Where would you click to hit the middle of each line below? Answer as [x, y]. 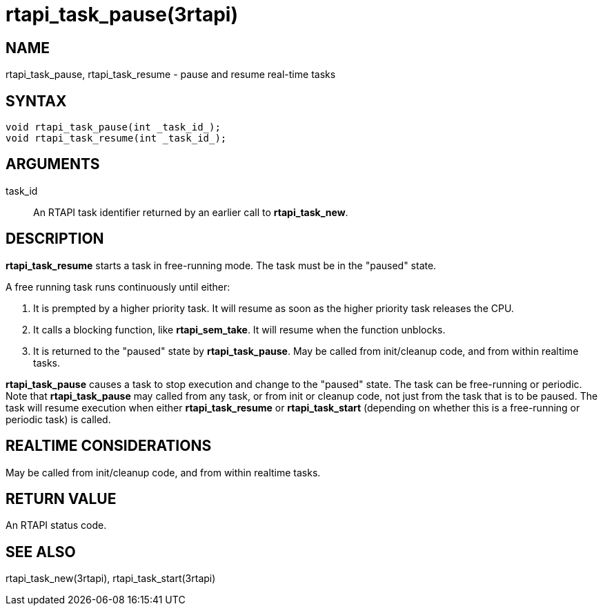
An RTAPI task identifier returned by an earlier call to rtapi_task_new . [191, 212]
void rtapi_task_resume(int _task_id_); [116, 138]
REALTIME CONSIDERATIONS [109, 446]
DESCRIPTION [55, 239]
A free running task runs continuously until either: [118, 287]
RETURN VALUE [61, 498]
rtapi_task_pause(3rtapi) [122, 14]
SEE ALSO [41, 552]
